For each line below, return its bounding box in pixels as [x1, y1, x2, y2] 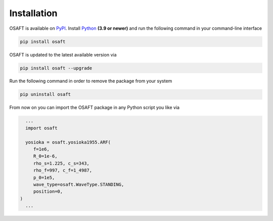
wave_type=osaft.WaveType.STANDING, [33, 182, 124, 187]
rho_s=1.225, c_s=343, [33, 160, 89, 166]
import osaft [25, 125, 58, 131]
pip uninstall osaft [20, 91, 71, 97]
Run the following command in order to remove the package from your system [9, 78, 172, 84]
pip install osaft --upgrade [20, 65, 93, 71]
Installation [9, 8, 58, 19]
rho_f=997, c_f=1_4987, [33, 168, 93, 174]
